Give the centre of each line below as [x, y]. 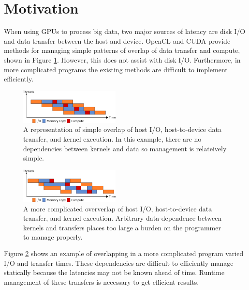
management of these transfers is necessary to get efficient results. [102, 282]
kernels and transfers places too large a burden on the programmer [122, 227]
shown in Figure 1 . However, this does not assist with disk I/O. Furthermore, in [122, 59]
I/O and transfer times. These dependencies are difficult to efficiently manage [119, 263]
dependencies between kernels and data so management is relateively [125, 148]
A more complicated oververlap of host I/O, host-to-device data [118, 208]
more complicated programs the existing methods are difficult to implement [116, 69]
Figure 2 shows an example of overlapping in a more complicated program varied [124, 253]
